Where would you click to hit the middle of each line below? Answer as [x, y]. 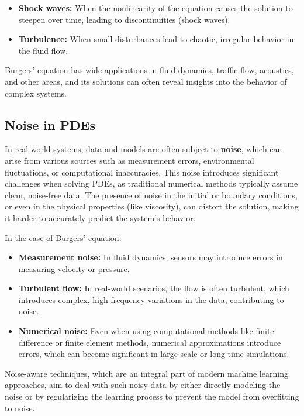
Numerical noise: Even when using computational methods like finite [146, 331]
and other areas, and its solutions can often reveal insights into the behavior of [146, 81]
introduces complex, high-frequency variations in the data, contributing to [151, 299]
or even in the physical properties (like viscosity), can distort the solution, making [152, 206]
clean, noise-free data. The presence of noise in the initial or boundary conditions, [151, 195]
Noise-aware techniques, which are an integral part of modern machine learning [146, 373]
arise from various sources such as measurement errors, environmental [129, 160]
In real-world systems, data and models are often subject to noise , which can [144, 149]
